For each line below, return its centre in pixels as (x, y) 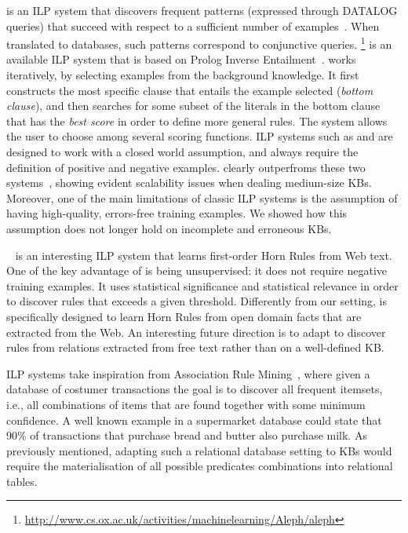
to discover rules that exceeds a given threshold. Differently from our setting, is (197, 301)
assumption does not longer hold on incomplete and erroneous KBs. (169, 228)
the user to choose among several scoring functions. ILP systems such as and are (200, 136)
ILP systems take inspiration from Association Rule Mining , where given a (188, 373)
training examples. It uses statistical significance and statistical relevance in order (202, 285)
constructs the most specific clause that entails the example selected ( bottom (190, 90)
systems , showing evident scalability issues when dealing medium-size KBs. (189, 183)
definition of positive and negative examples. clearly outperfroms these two (186, 167)
